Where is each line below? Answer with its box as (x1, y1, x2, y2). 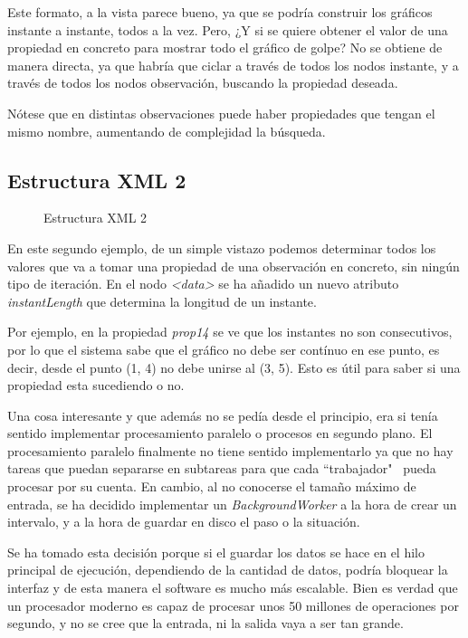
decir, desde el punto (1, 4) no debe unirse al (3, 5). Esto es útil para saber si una (7, 357, 461, 376)
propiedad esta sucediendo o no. (7, 376, 185, 395)
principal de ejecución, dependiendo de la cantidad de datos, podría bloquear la (7, 560, 448, 579)
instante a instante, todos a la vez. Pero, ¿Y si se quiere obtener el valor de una (7, 20, 448, 39)
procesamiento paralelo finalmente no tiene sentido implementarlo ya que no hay (7, 441, 454, 460)
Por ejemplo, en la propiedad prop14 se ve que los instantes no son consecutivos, (7, 322, 453, 341)
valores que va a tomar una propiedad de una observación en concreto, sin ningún (7, 256, 460, 275)
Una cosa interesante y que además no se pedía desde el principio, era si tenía (7, 405, 438, 424)
